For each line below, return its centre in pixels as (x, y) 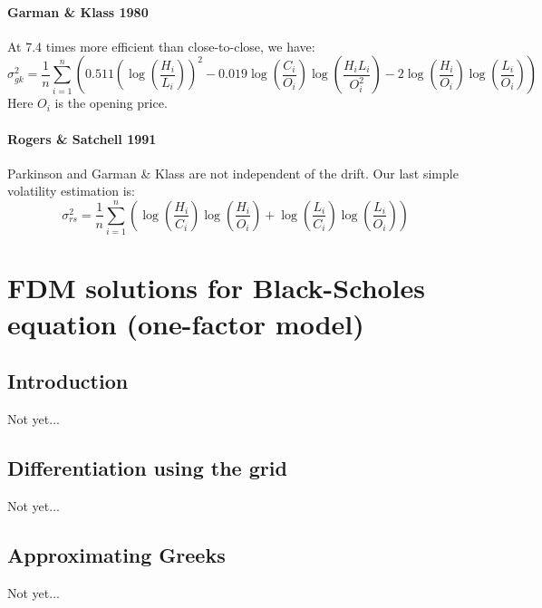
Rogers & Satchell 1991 (82, 138)
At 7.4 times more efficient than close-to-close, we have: (161, 46)
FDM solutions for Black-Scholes (217, 288)
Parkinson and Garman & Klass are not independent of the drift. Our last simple (233, 173)
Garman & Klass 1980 (78, 11)
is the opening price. (111, 103)
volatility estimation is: (71, 191)
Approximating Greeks (116, 554)
